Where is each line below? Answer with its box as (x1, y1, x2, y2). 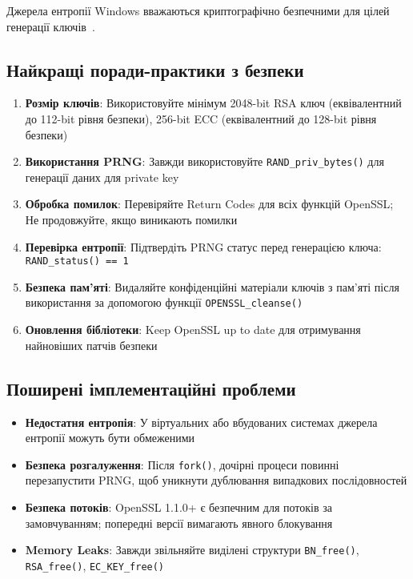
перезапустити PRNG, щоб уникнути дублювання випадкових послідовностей (25, 472, 407, 489)
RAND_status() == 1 (25, 255, 129, 267)
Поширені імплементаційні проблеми (6, 376, 296, 400)
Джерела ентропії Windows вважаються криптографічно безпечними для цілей (6, 2, 390, 18)
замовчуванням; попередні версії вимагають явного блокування (25, 514, 333, 531)
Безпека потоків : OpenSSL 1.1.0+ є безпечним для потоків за (25, 498, 333, 515)
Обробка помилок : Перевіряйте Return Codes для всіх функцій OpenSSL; (25, 195, 394, 212)
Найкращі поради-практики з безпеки (6, 57, 304, 82)
